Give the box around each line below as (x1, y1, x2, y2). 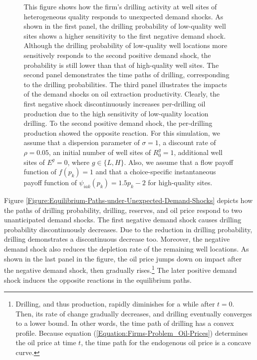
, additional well (173, 147, 223, 157)
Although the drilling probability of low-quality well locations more (24, 40, 227, 51)
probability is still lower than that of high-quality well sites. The (24, 59, 219, 70)
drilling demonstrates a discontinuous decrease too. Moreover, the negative (4, 234, 230, 244)
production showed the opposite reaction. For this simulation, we (24, 127, 220, 138)
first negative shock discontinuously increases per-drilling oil (24, 98, 206, 108)
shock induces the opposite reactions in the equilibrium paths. (4, 274, 192, 285)
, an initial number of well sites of (48, 147, 151, 157)
